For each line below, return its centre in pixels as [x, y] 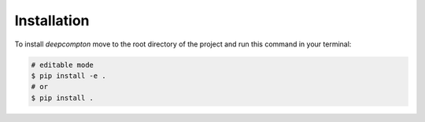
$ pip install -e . [68, 76]
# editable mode [63, 65]
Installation [52, 20]
